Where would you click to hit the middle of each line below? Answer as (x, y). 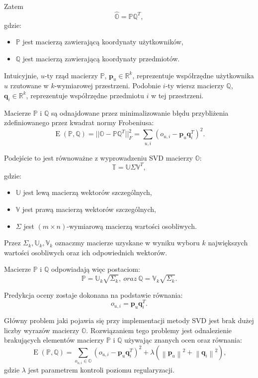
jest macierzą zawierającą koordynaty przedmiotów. (101, 58)
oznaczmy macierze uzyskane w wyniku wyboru (127, 243)
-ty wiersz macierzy (195, 86)
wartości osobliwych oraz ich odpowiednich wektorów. (86, 252)
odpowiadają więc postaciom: (95, 269)
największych (228, 243)
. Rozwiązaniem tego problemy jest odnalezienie (159, 330)
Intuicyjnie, (21, 75)
